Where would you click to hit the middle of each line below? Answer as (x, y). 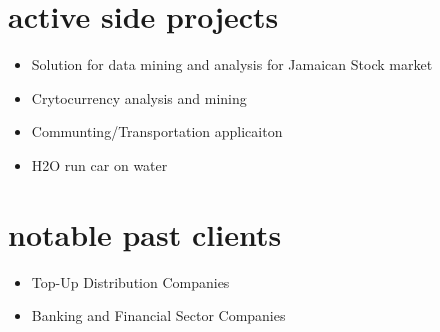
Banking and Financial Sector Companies (158, 315)
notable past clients (145, 233)
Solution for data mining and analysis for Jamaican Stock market (232, 64)
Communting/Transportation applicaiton (157, 131)
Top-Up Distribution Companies (130, 281)
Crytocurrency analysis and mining (139, 97)
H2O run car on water (99, 164)
